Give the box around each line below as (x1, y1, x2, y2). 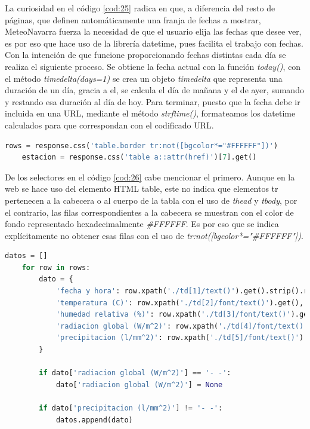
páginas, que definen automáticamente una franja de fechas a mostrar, (5, 13, 261, 26)
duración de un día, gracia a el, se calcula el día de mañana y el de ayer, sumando (5, 84, 304, 96)
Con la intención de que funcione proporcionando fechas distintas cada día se (5, 48, 286, 61)
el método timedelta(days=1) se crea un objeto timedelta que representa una (5, 72, 283, 84)
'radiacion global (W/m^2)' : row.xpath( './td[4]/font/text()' (55, 321, 308, 330)
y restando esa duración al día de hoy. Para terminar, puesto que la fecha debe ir (5, 95, 300, 108)
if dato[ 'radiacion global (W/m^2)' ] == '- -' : (39, 369, 231, 378)
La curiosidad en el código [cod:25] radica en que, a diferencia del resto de (5, 2, 275, 14)
